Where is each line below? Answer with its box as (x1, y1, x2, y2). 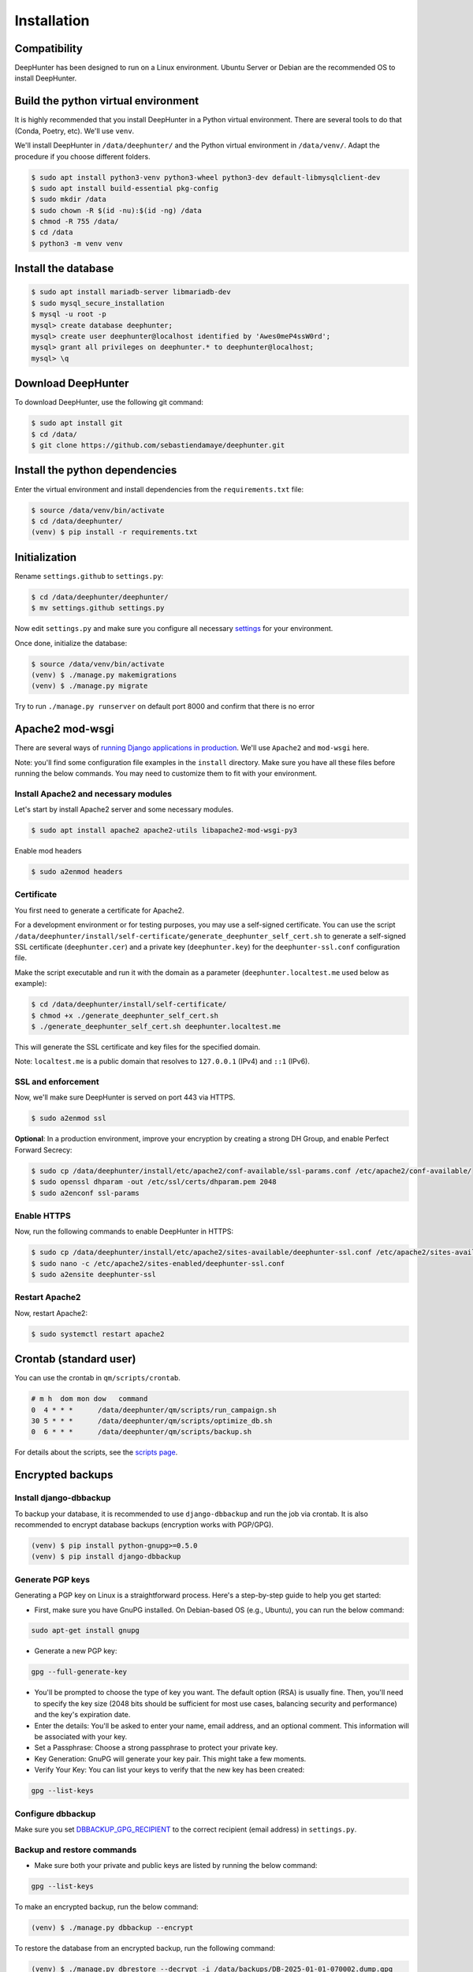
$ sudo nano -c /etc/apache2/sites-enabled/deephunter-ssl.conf (31, 1259, 285, 1268)
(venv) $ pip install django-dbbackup (31, 1552, 181, 1561)
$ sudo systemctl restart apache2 (31, 1329, 165, 1339)
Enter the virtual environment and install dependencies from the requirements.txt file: (14, 484, 304, 494)
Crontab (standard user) (14, 1353, 136, 1366)
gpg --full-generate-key (31, 1668, 128, 1676)
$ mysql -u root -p (31, 310, 106, 319)
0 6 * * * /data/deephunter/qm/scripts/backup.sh (31, 1428, 252, 1436)
